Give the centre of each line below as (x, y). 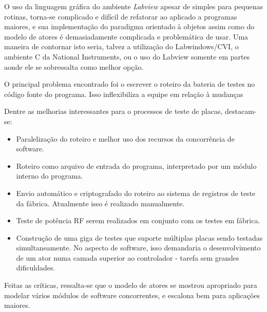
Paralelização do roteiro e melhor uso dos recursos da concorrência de (125, 138)
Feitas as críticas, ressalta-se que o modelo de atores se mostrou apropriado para (131, 285)
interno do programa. (50, 176)
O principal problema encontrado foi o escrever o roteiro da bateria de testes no (130, 84)
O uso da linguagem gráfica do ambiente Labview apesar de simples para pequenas (134, 6)
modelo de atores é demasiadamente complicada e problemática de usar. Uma (126, 36)
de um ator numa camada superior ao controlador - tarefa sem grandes (128, 257)
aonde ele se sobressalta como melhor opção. (74, 66)
